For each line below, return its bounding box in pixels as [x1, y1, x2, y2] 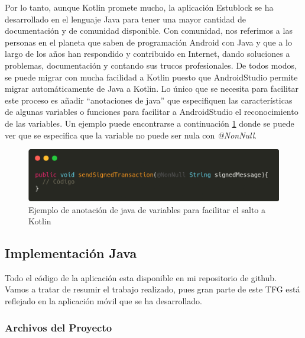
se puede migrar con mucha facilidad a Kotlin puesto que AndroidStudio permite [5, 70, 298, 83]
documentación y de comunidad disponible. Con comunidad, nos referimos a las [5, 24, 293, 37]
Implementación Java [5, 244, 137, 262]
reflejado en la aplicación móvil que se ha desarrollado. [5, 295, 202, 307]
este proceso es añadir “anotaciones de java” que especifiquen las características [5, 94, 293, 106]
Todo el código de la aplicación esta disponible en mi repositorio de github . [5, 271, 277, 284]
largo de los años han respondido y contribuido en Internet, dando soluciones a [5, 47, 290, 60]
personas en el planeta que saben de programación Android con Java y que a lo [5, 36, 292, 48]
